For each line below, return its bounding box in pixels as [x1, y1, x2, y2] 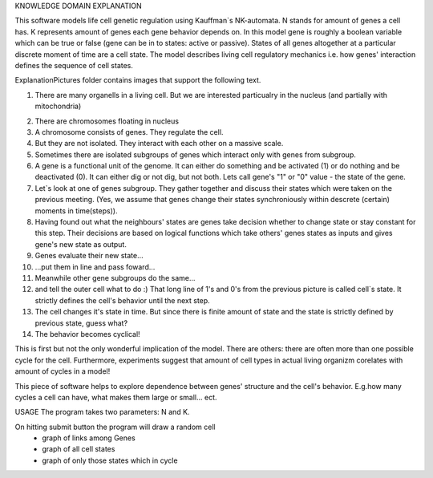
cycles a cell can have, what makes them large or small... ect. [14, 392, 217, 402]
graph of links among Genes [42, 433, 136, 443]
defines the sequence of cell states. [14, 60, 134, 70]
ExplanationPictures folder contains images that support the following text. [14, 75, 261, 85]
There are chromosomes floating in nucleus [34, 116, 180, 126]
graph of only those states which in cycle [42, 456, 178, 465]
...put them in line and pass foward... [34, 261, 156, 272]
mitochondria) [34, 101, 82, 111]
